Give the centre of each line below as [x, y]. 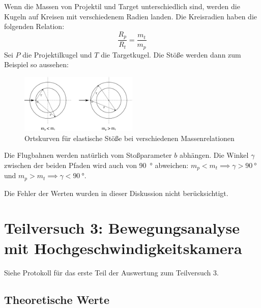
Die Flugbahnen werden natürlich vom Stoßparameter [88, 155]
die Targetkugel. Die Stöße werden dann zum [171, 54]
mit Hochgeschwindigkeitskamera [123, 248]
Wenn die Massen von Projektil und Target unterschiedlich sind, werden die [122, 6]
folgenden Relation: [34, 26]
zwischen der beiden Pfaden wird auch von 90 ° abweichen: [96, 165]
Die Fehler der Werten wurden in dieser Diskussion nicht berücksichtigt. [116, 193]
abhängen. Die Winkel [214, 155]
